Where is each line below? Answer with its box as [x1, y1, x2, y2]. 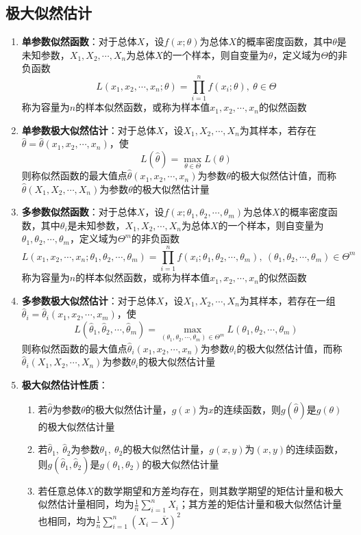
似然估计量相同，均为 [38, 497, 134, 511]
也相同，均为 [38, 513, 96, 527]
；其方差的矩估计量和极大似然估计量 [178, 497, 342, 511]
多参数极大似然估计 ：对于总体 [21, 293, 156, 307]
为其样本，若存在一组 [239, 293, 336, 307]
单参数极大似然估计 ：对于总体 [21, 122, 156, 137]
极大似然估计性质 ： [21, 378, 108, 392]
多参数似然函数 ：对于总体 [21, 205, 137, 219]
